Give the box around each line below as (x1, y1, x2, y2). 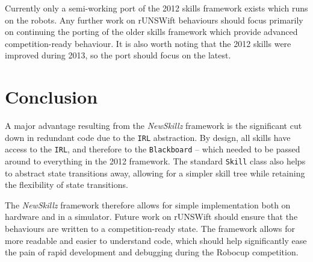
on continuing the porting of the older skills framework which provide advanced (5, 25, 298, 38)
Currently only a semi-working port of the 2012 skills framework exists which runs (5, 2, 308, 14)
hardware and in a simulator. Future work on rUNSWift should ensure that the (5, 210, 298, 223)
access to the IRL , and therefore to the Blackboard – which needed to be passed (5, 143, 300, 155)
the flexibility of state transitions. (5, 178, 128, 191)
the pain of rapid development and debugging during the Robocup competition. (5, 246, 299, 258)
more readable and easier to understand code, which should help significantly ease (5, 234, 307, 246)
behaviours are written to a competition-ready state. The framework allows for (5, 222, 295, 235)
